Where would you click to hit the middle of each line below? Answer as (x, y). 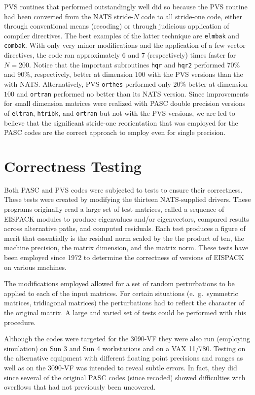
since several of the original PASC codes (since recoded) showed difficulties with (125, 377)
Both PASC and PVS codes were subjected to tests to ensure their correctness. (123, 189)
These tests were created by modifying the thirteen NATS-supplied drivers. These (127, 199)
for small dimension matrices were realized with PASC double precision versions (125, 103)
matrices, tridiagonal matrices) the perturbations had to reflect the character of (124, 303)
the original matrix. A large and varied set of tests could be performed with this (125, 312)
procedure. (20, 322)
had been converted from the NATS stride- (69, 16)
